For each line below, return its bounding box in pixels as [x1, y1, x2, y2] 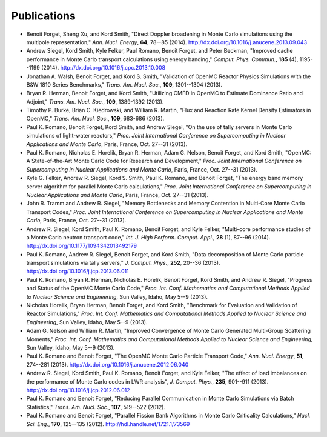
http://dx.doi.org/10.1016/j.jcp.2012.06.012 [26, 386, 130, 393]
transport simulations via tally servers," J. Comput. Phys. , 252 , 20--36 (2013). [26, 259, 220, 267]
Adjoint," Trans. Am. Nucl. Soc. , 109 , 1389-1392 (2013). [26, 98, 164, 105]
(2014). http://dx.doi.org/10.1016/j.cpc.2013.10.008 [41, 64, 166, 72]
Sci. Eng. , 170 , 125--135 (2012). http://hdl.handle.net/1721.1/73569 [26, 420, 190, 427]
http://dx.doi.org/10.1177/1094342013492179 [26, 242, 137, 250]
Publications [11, 9, 76, 22]
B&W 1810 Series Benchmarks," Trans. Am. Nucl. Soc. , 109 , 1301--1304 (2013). [26, 81, 222, 88]
